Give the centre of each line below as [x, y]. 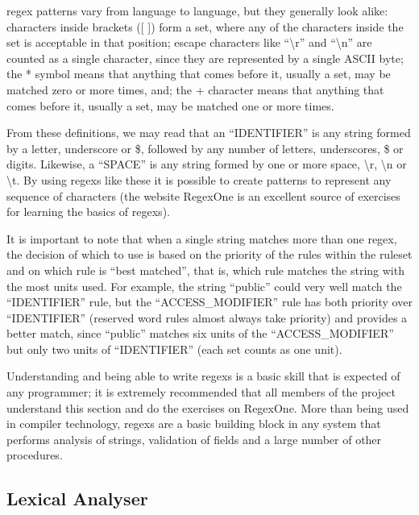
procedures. [35, 455]
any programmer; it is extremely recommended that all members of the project [201, 392]
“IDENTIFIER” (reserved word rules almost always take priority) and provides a [207, 317]
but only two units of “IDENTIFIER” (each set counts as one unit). [174, 349]
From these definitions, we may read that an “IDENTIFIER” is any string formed [209, 133]
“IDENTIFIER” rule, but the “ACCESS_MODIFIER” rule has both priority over [209, 302]
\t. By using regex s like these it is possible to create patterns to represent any [199, 179]
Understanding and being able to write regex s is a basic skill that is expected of [203, 376]
